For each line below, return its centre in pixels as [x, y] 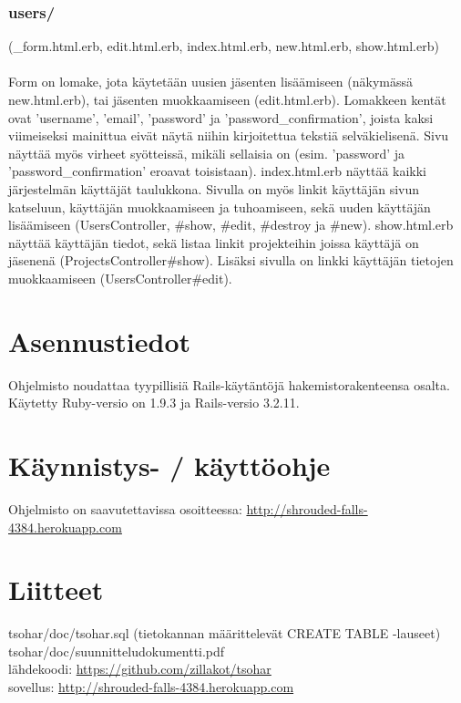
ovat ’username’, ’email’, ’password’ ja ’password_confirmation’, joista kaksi [221, 117]
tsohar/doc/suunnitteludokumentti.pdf [117, 651]
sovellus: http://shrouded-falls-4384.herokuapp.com [151, 687]
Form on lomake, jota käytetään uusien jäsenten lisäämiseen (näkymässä [211, 82]
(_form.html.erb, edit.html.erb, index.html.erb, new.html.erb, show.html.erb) [224, 46]
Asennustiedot [100, 341]
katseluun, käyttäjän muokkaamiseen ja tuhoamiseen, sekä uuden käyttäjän [220, 207]
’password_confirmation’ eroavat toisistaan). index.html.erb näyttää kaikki [218, 171]
